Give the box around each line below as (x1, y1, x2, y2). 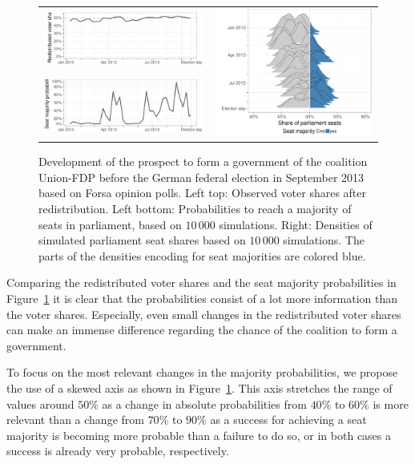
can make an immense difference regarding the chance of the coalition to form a (6, 321, 397, 338)
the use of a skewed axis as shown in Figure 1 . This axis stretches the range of (6, 379, 393, 396)
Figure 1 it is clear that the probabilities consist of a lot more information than (6, 289, 398, 306)
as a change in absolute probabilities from (102, 395, 307, 412)
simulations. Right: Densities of (219, 216, 373, 232)
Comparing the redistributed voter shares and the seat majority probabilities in (6, 274, 397, 291)
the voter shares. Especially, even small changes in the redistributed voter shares (6, 305, 401, 322)
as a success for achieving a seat (210, 411, 367, 428)
